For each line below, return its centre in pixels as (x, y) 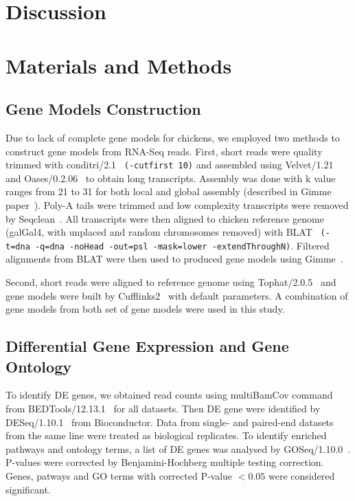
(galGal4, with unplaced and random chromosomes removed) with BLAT (159, 232)
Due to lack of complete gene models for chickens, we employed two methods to (173, 137)
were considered (301, 476)
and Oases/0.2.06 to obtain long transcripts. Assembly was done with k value (171, 178)
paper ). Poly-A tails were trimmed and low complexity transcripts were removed (177, 204)
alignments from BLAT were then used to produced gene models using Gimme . (174, 259)
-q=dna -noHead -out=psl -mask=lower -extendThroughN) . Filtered (182, 245)
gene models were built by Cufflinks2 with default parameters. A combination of (177, 295)
